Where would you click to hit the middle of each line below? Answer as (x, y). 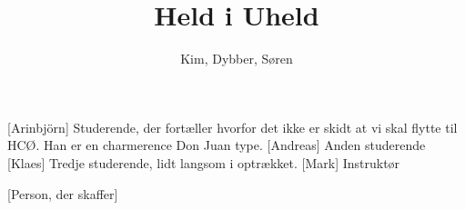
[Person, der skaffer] (63, 193)
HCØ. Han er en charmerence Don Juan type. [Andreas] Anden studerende (217, 145)
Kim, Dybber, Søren (237, 59)
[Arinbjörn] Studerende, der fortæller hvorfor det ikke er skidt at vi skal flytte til (232, 127)
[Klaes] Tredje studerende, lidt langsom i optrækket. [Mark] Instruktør (204, 162)
